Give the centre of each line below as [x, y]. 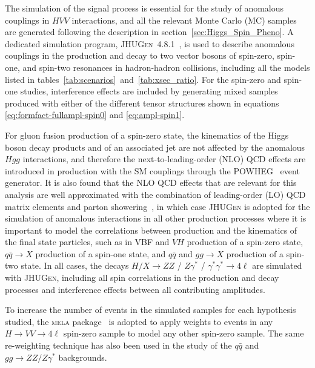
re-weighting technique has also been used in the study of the [118, 345]
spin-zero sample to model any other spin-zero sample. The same [184, 333]
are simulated [277, 265]
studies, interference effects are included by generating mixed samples [149, 91]
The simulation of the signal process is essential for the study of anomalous [144, 8]
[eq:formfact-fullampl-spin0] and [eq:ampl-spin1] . [95, 115]
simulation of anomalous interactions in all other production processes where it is [156, 218]
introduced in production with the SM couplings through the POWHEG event [152, 170]
